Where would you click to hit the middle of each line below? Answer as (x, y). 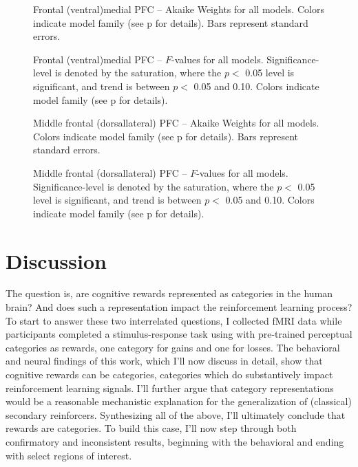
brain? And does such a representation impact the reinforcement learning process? (179, 307)
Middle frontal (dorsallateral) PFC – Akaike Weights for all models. (176, 123)
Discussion (56, 260)
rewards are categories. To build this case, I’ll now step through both (151, 428)
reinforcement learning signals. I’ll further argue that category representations (170, 388)
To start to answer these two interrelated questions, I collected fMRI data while (174, 320)
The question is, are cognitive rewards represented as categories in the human (169, 293)
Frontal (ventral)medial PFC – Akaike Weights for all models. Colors (179, 9)
